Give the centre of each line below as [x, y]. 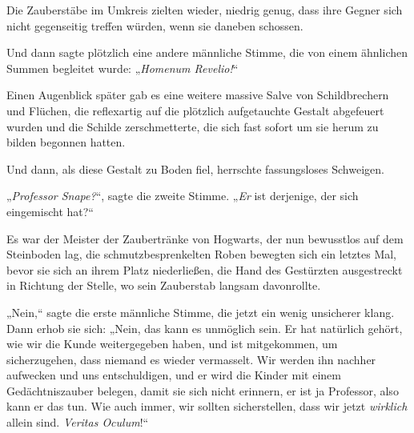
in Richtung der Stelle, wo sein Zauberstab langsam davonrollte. [164, 285]
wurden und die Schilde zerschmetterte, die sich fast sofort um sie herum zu [193, 126]
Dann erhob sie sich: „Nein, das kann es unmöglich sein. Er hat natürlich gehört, [205, 328]
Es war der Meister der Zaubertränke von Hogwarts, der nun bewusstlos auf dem [205, 238]
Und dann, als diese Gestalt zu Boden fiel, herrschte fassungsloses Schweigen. [195, 168]
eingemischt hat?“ [50, 211]
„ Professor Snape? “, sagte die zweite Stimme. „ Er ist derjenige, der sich [183, 196]
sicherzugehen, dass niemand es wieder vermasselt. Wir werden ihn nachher [191, 359]
